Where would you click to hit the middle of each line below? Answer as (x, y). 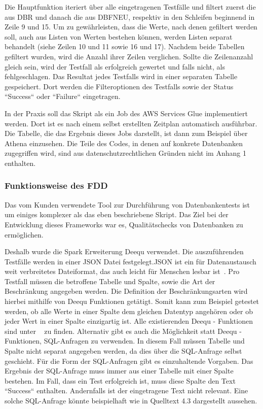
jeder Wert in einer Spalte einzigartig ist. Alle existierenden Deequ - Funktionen (129, 321)
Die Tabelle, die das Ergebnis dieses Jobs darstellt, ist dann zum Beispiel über (126, 133)
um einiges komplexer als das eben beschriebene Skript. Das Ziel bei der (117, 214)
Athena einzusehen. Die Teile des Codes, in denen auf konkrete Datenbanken (124, 143)
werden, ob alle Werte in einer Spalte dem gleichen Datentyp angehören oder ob (129, 311)
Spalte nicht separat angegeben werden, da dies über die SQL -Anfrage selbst (123, 351)
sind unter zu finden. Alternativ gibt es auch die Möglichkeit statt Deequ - (123, 331)
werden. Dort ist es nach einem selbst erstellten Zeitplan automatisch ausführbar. (131, 123)
